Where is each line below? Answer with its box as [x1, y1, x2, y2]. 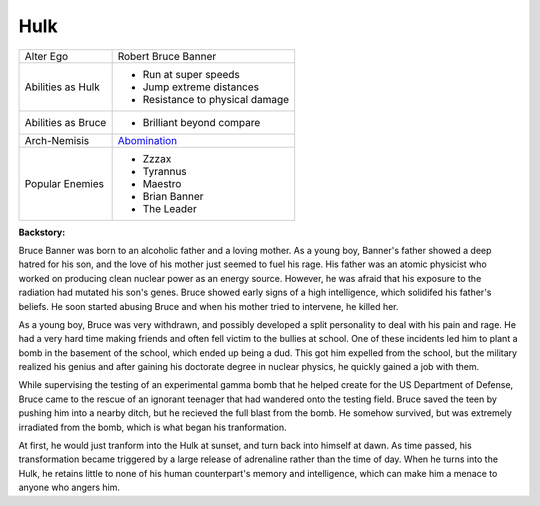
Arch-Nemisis [24, 133, 90, 147]
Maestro [142, 176, 182, 190]
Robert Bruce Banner [117, 49, 217, 63]
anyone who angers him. [18, 481, 120, 494]
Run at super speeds [142, 67, 240, 81]
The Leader [142, 201, 197, 215]
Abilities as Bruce [24, 115, 107, 129]
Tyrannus [142, 164, 187, 178]
